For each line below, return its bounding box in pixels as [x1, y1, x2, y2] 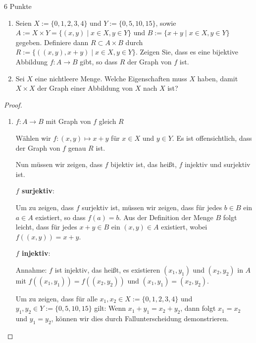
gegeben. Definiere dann [15, 37, 89, 47]
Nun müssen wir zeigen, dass [15, 159, 103, 170]
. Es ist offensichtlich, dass [172, 132, 252, 143]
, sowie [155, 17, 176, 28]
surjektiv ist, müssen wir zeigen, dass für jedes [82, 202, 222, 212]
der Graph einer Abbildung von [37, 83, 133, 93]
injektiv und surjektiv [185, 159, 251, 170]
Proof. [4, 99, 22, 110]
